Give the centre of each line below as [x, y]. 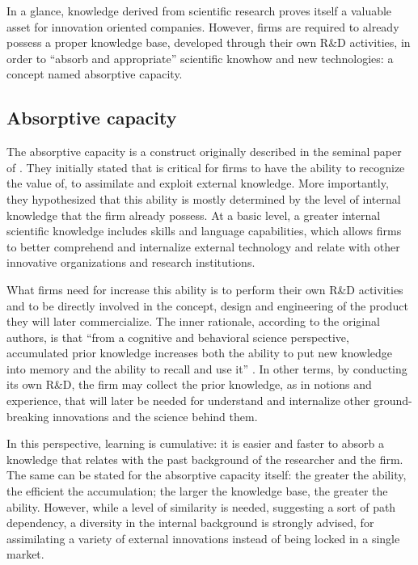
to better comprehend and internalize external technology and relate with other [203, 246]
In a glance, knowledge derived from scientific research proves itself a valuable [199, 11]
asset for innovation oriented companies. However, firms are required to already [203, 26]
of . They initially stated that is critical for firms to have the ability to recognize [206, 167]
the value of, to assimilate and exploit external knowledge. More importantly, [198, 183]
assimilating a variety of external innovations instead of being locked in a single [203, 538]
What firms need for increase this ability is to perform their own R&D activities [205, 289]
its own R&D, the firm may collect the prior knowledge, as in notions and [189, 384]
